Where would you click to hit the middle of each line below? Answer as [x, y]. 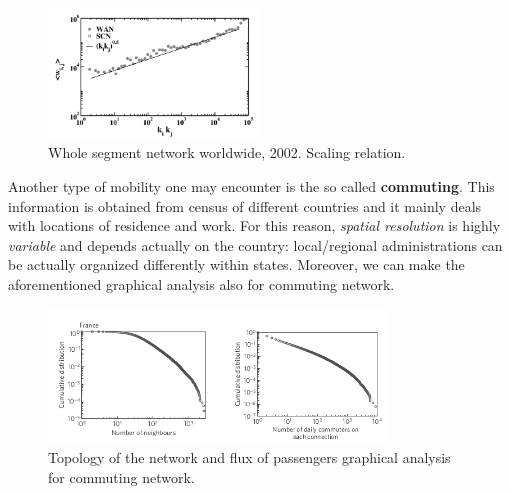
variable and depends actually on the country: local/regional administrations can [255, 244]
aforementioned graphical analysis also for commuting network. [201, 283]
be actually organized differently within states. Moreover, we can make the [236, 264]
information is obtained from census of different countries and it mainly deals [245, 205]
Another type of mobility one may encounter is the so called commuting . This [251, 185]
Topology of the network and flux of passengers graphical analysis [249, 457]
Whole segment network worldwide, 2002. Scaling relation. [227, 152]
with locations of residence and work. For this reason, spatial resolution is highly [254, 225]
